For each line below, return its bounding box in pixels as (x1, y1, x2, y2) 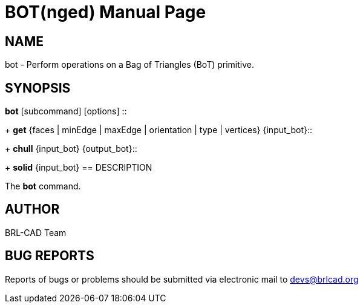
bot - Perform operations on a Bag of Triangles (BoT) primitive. (5, 59, 254, 70)
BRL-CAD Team (5, 227, 67, 238)
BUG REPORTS (5, 248, 94, 264)
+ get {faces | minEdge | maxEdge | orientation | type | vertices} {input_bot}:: (5, 125, 313, 136)
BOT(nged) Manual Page (5, 2, 206, 22)
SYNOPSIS (5, 80, 71, 96)
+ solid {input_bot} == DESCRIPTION (5, 162, 152, 173)
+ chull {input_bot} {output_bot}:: (5, 143, 137, 154)
